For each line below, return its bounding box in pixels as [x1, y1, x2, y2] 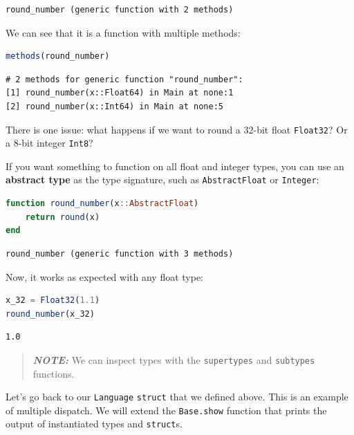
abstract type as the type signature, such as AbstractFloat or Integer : [6, 172, 319, 187]
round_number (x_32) [6, 308, 95, 319]
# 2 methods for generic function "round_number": [6, 74, 243, 84]
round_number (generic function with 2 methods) [6, 5, 234, 15]
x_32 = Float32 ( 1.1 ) [6, 295, 100, 306]
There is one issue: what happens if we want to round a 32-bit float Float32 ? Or [6, 122, 348, 136]
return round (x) [25, 212, 100, 222]
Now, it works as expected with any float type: [6, 269, 204, 284]
